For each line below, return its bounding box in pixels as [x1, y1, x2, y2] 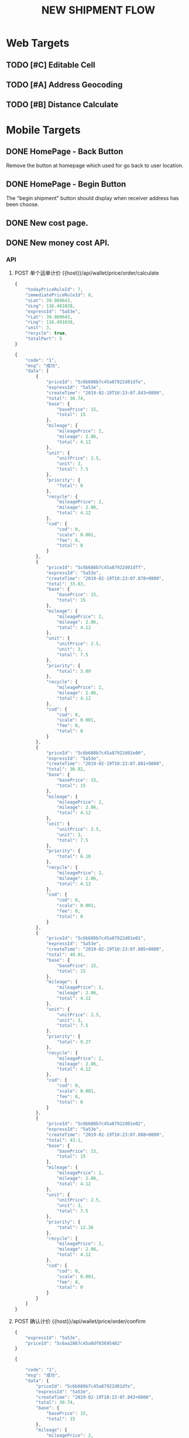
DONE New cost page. [6, 218, 89, 228]
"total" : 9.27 [56, 1039, 91, 1045]
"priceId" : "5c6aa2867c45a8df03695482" [25, 1340, 123, 1346]
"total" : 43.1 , [46, 1137, 83, 1143]
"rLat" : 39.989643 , [25, 314, 73, 320]
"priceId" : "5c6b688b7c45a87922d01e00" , [46, 750, 146, 756]
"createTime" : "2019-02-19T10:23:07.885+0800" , [46, 946, 164, 952]
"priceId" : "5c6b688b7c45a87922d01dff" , [46, 564, 146, 570]
